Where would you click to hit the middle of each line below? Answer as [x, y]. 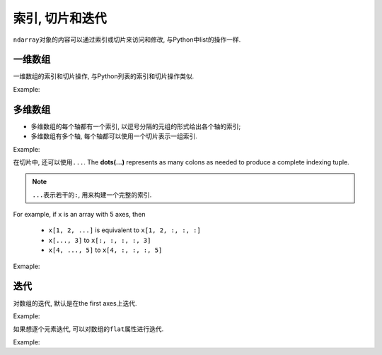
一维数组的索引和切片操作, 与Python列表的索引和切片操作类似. [104, 76]
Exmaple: [27, 266]
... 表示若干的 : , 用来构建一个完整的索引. [92, 195]
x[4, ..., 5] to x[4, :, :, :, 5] [105, 250]
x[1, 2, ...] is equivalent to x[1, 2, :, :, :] [125, 230]
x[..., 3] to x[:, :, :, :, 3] [100, 240]
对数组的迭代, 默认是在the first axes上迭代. [75, 303]
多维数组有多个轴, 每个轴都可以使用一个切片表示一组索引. [114, 136]
